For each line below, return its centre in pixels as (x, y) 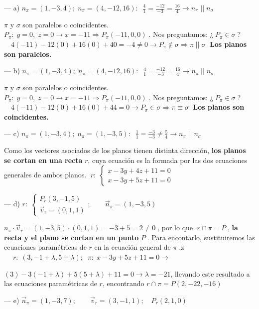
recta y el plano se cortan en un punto (71, 237)
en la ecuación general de (132, 247)
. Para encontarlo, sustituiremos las (201, 237)
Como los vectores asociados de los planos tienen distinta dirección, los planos (125, 150)
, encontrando (123, 283)
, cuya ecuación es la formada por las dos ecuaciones (168, 160)
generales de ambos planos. (45, 175)
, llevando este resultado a (210, 273)
